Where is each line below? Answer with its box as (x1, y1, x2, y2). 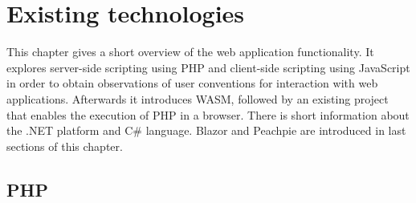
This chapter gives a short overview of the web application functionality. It (6, 43, 374, 60)
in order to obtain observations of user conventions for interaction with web (6, 75, 378, 91)
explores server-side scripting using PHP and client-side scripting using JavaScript (6, 59, 410, 75)
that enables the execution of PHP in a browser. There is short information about (6, 106, 410, 123)
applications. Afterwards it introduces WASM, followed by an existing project (6, 90, 389, 107)
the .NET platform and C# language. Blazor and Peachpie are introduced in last (6, 122, 406, 139)
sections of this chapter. (6, 137, 123, 154)
